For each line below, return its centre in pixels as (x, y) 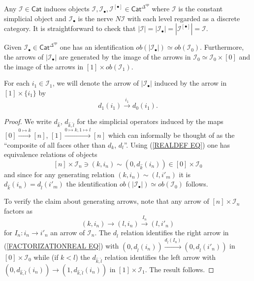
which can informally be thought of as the (171, 135)
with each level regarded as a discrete (184, 18)
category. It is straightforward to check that (70, 28)
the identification (92, 184)
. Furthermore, (222, 47)
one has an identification (97, 47)
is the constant (201, 9)
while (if (46, 257)
